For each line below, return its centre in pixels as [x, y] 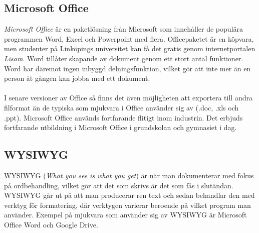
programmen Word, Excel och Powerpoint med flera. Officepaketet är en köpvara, [129, 38]
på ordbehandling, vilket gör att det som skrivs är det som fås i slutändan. [119, 185]
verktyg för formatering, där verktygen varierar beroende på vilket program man [127, 205]
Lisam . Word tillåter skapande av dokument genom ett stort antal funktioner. [124, 58]
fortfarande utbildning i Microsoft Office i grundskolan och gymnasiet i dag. [120, 127]
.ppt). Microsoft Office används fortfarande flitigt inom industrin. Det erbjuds [123, 117]
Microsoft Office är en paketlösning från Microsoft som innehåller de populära [123, 29]
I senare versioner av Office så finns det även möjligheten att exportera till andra [128, 98]
